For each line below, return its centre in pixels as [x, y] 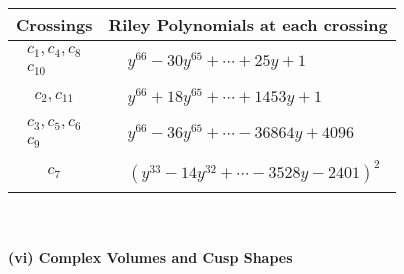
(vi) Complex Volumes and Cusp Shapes [150, 257]
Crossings [54, 24]
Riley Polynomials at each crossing [248, 24]
